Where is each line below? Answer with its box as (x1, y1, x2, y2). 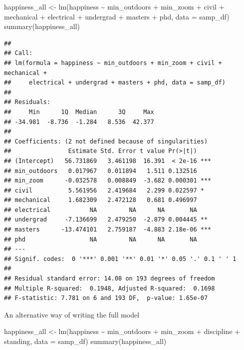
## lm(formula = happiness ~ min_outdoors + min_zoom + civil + (4, 59, 222, 66)
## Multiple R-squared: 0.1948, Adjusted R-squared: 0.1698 (4, 284, 215, 292)
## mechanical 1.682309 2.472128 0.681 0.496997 (4, 196, 197, 204)
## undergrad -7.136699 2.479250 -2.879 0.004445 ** (4, 216, 208, 223)
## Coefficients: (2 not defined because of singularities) (4, 137, 208, 145)
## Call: (4, 49, 33, 57)
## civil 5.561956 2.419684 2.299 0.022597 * (4, 186, 204, 194)
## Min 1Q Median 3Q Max (4, 108, 154, 115)
